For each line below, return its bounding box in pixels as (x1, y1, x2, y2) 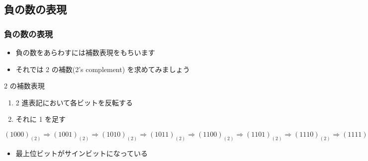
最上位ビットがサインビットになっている (15, 148, 148, 158)
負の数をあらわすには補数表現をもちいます (15, 47, 155, 57)
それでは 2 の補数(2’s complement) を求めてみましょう (15, 64, 190, 74)
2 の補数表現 (4, 80, 45, 91)
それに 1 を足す (15, 114, 66, 124)
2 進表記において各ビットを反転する (15, 97, 133, 107)
